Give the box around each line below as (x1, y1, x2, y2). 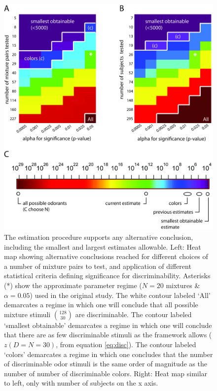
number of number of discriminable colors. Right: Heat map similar (4, 368, 208, 378)
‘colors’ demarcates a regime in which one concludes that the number (4, 349, 213, 359)
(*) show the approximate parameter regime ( (4, 280, 142, 290)
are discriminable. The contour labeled (75, 309, 192, 319)
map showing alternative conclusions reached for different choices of (4, 251, 208, 261)
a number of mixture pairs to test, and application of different (4, 261, 191, 271)
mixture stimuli (4, 309, 51, 319)
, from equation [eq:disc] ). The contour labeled (56, 339, 196, 349)
